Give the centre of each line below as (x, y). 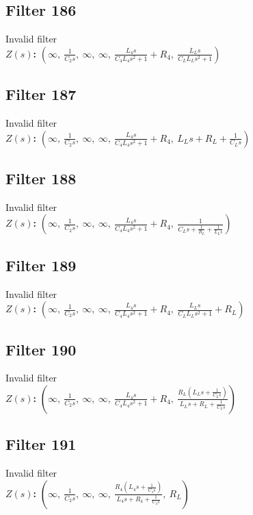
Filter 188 (41, 178)
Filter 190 (41, 349)
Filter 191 (41, 444)
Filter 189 (41, 265)
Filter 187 (41, 94)
